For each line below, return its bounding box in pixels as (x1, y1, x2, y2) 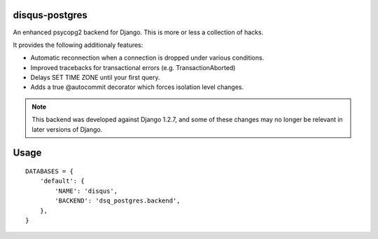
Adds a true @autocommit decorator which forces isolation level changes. (30, 83, 244, 91)
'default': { (39, 177, 85, 185)
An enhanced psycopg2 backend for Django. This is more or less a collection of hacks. (13, 28, 264, 36)
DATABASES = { (25, 168, 73, 175)
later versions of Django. (31, 125, 103, 133)
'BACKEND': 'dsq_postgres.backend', (55, 197, 181, 205)
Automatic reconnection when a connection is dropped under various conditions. (30, 53, 265, 62)
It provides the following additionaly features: (13, 41, 143, 49)
